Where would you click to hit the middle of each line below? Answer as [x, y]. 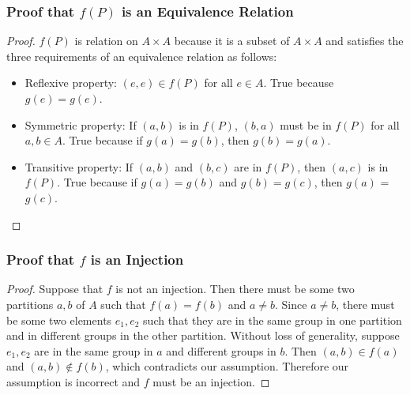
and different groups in [221, 350]
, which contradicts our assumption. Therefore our [227, 366]
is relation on [106, 41]
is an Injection [137, 260]
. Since [291, 304]
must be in [306, 124]
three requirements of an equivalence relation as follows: [142, 56]
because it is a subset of [232, 41]
